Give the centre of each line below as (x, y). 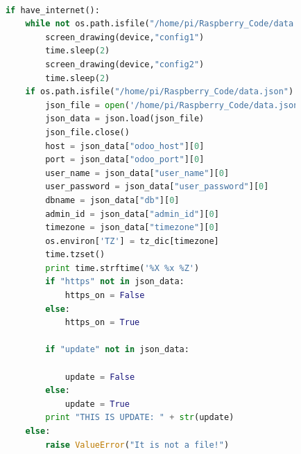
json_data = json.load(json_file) (125, 119)
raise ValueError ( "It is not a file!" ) (137, 445)
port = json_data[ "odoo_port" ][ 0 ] (125, 160)
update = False (100, 377)
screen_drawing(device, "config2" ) (125, 64)
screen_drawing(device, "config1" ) (125, 37)
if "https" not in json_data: (115, 282)
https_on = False (105, 296)
